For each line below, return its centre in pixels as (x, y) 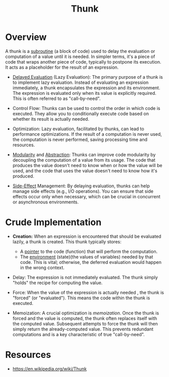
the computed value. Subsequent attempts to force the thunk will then (85, 324)
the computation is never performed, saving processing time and (80, 139)
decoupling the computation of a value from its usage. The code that (84, 160)
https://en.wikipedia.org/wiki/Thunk (49, 368)
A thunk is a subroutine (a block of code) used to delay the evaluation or (80, 51)
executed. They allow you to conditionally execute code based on (81, 114)
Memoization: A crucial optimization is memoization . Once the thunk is (86, 313)
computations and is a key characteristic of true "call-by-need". (78, 334)
